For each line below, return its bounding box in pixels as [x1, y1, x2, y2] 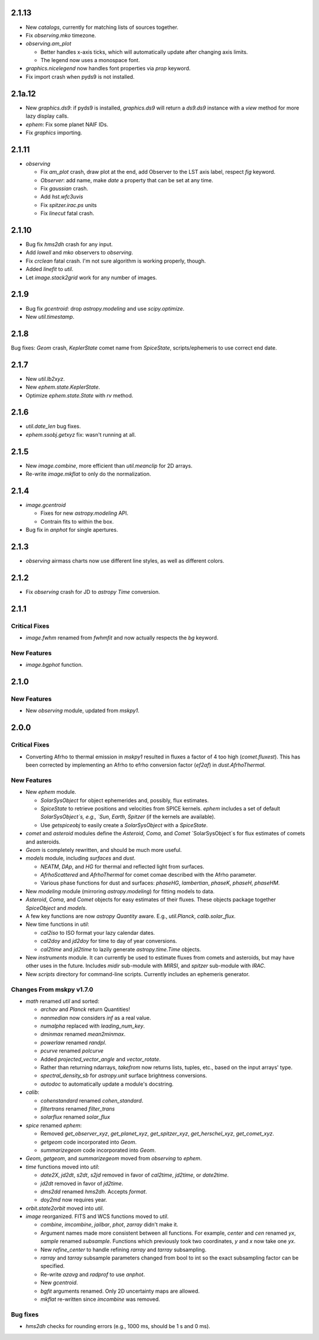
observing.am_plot [25, 40, 71, 47]
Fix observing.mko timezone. [25, 31, 96, 38]
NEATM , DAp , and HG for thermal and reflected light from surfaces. [40, 863, 204, 870]
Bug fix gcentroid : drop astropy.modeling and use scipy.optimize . [25, 305, 185, 312]
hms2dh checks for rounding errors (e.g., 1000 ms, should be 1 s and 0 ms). [25, 1323, 211, 1330]
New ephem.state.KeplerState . [25, 383, 100, 390]
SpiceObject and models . [25, 904, 87, 911]
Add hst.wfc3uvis [40, 193, 83, 201]
